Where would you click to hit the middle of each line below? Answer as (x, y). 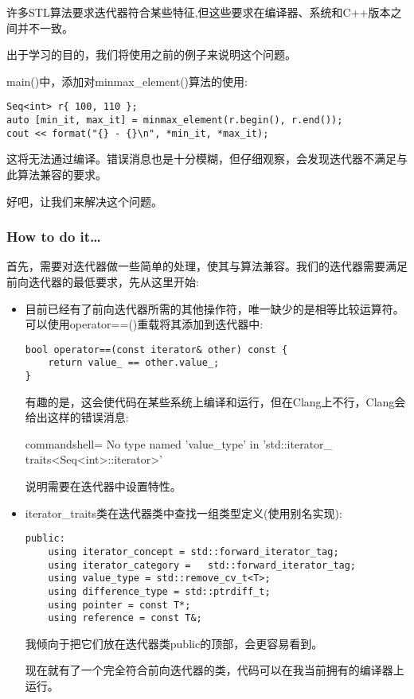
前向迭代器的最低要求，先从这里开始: (103, 281)
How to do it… (54, 237)
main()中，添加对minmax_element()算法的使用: (127, 81)
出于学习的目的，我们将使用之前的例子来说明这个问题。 (151, 54)
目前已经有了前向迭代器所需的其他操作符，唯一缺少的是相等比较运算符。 (215, 308)
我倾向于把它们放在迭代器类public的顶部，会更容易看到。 (174, 643)
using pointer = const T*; (119, 605)
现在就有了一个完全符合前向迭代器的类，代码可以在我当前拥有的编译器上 (215, 670)
